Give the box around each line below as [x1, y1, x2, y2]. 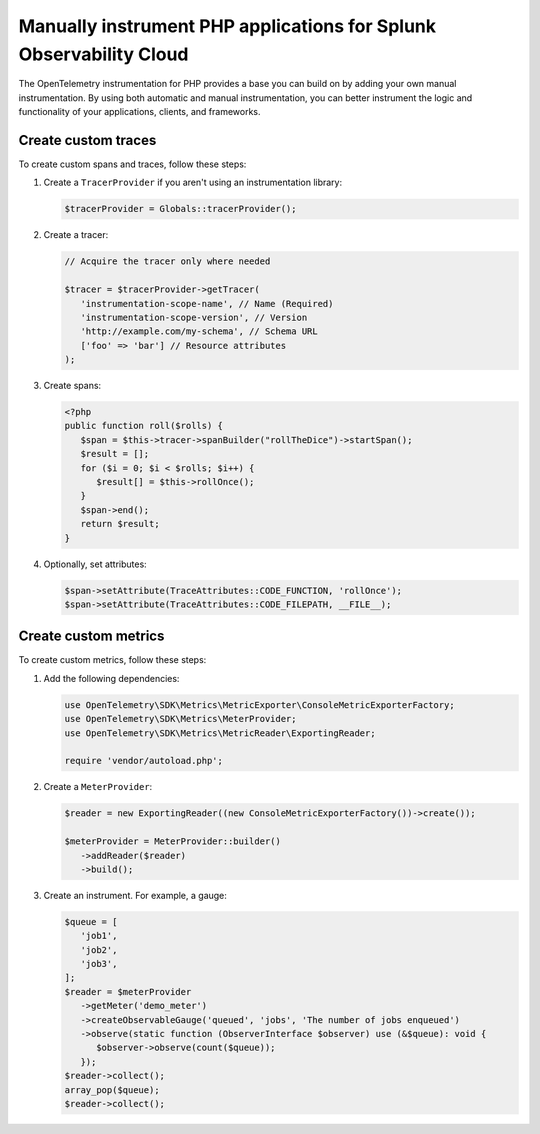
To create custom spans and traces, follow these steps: [18, 158, 247, 170]
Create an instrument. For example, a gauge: [43, 889, 227, 901]
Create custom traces [18, 131, 157, 149]
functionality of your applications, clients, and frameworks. [18, 106, 261, 118]
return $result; [80, 518, 160, 530]
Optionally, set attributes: [43, 558, 147, 570]
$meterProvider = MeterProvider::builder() [64, 836, 282, 847]
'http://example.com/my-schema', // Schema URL [80, 326, 319, 337]
